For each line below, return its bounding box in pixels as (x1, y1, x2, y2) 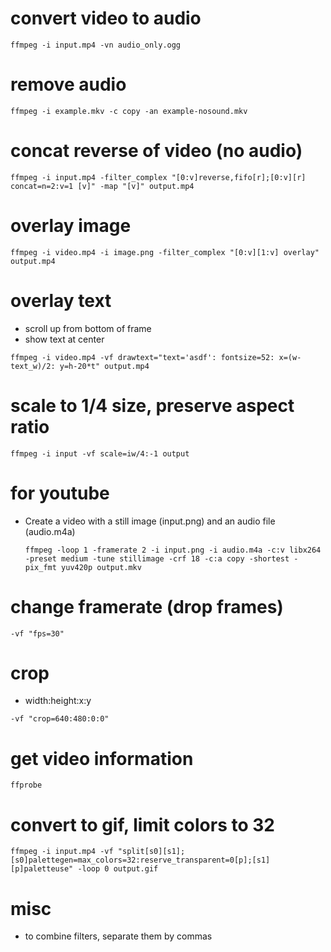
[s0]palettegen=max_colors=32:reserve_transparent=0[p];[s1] (10, 855, 271, 866)
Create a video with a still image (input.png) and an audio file (24, 515, 276, 527)
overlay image (10, 215, 132, 237)
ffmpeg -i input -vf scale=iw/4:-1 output (10, 448, 190, 459)
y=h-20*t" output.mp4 (59, 361, 150, 371)
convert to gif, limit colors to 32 (10, 813, 275, 836)
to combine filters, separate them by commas (24, 930, 213, 942)
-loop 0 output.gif (77, 864, 159, 874)
